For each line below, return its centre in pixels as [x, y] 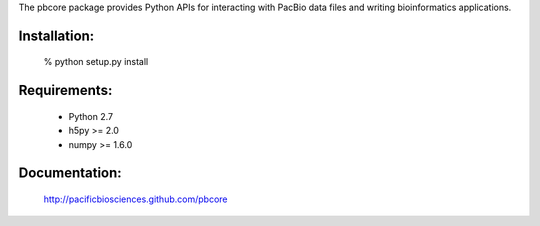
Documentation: [70, 173]
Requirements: [65, 90]
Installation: [56, 35]
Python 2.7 [91, 116]
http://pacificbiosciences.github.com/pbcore [135, 199]
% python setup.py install [96, 62]
